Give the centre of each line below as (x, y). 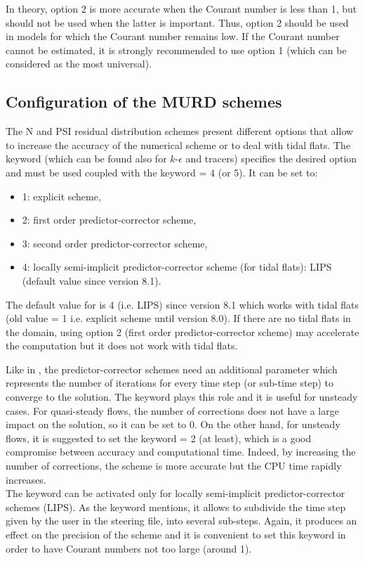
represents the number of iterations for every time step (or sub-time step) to (170, 383)
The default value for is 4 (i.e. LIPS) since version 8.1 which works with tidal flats (182, 304)
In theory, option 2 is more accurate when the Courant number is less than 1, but (181, 8)
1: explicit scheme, (61, 196)
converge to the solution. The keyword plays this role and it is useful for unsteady (182, 397)
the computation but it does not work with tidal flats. (122, 346)
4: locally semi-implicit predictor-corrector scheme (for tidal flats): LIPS (177, 267)
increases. (26, 479)
